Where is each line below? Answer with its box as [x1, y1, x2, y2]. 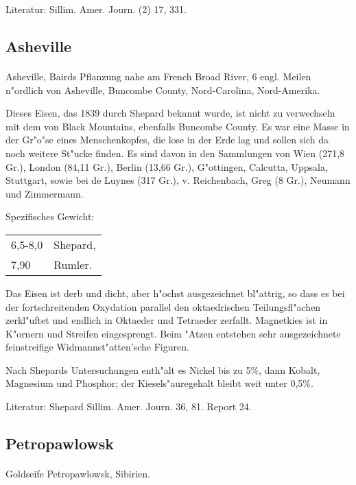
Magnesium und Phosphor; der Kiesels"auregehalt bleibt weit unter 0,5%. [5, 376, 313, 390]
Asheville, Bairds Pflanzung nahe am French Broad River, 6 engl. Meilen [5, 69, 311, 83]
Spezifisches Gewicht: [5, 209, 95, 224]
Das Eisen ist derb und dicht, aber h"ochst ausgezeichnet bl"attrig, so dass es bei [5, 285, 345, 300]
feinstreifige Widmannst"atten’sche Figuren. [5, 340, 189, 354]
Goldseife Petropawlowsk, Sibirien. [5, 466, 150, 481]
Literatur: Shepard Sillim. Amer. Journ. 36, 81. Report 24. [5, 399, 252, 414]
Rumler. [54, 256, 93, 272]
